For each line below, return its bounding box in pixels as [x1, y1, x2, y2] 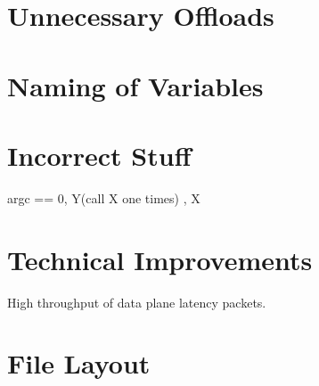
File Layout [7, 345, 151, 382]
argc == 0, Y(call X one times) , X [7, 188, 200, 207]
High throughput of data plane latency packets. [7, 292, 266, 311]
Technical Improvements [7, 241, 313, 277]
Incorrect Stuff [7, 136, 192, 173]
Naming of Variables [7, 67, 264, 103]
